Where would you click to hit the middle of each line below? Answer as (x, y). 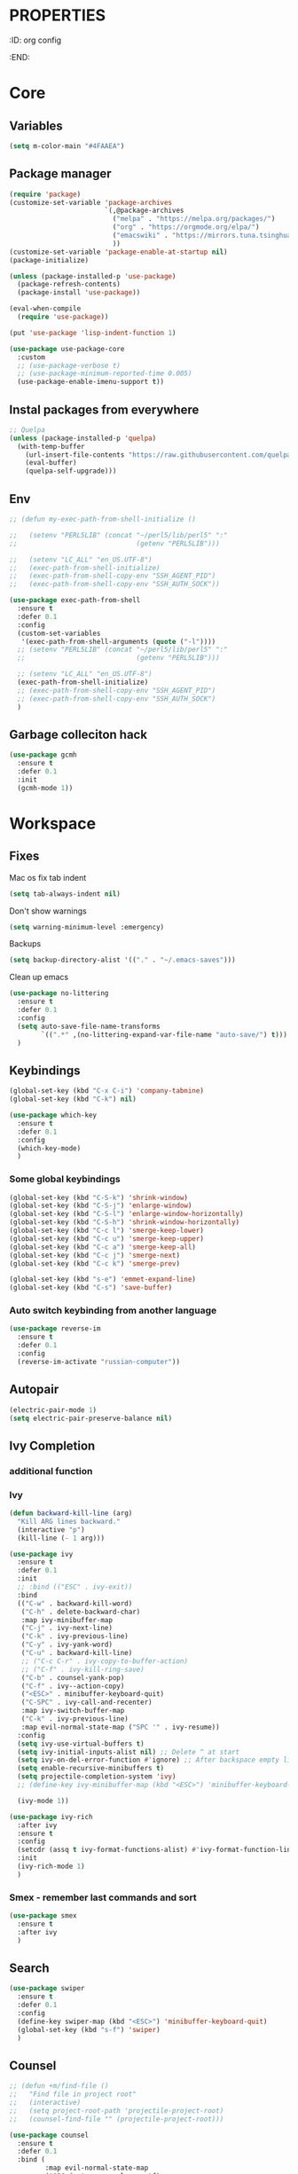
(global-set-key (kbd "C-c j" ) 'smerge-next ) (94, 1255)
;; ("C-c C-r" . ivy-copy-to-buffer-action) (105, 1661)
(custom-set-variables (59, 633)
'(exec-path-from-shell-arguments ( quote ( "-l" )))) (118, 641)
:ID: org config (35, 40)
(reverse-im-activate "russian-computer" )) (98, 1362)
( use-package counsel (49, 2135)
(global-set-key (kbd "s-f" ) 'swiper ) (89, 2029)
